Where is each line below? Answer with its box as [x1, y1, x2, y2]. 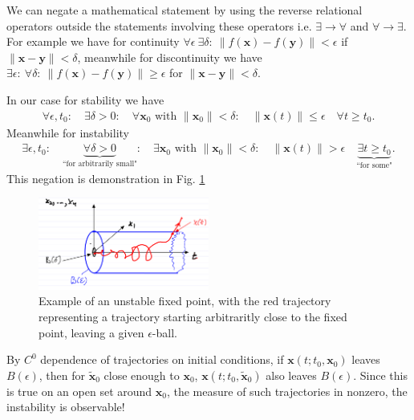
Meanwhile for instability [6, 124, 129, 141]
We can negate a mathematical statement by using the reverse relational [6, 2, 363, 18]
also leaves [266, 366, 317, 383]
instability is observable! [6, 398, 125, 415]
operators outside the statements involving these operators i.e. [6, 17, 312, 34]
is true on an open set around [6, 382, 152, 399]
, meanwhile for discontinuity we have [77, 48, 262, 65]
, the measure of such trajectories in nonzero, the [166, 382, 408, 399]
